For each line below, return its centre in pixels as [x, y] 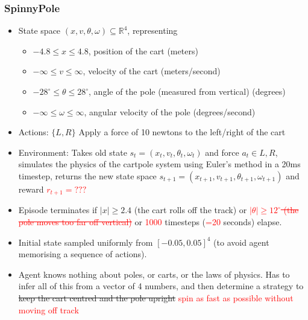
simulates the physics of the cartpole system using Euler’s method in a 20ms [159, 164]
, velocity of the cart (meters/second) [152, 71]
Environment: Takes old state [73, 152]
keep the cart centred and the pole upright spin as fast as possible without [156, 297]
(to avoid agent [241, 242]
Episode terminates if [58, 210]
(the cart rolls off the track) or [190, 210]
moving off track [49, 309]
